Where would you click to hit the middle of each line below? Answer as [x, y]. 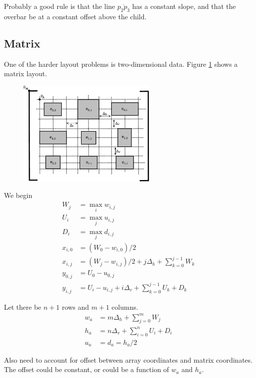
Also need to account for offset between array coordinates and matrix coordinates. [128, 359]
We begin [18, 195]
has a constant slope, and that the [184, 6]
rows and [76, 307]
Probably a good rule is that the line [60, 6]
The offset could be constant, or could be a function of [86, 369]
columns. [125, 307]
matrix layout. [26, 73]
